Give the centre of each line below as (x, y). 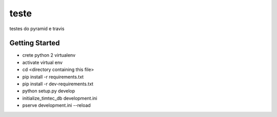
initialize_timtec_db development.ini (60, 98)
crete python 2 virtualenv (49, 55)
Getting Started (35, 43)
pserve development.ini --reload (56, 105)
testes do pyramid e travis (37, 29)
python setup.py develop (49, 91)
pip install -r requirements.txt (53, 77)
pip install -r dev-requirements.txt (58, 84)
